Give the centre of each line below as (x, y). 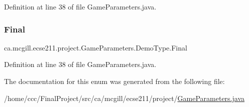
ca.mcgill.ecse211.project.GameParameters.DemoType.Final (96, 47)
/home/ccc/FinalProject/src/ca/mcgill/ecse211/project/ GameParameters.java (125, 98)
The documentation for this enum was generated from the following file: (114, 81)
